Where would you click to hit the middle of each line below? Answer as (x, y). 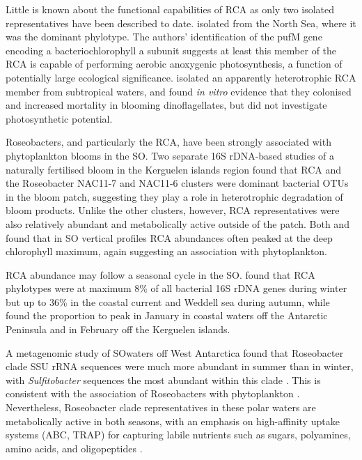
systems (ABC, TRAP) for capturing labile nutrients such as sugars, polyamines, (178, 435)
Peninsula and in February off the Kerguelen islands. (118, 329)
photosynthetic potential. (59, 118)
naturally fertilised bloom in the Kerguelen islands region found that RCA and (174, 169)
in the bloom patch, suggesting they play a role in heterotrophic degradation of (174, 196)
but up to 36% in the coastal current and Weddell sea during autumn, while (168, 301)
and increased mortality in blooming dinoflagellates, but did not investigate (166, 105)
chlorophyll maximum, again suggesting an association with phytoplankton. (167, 251)
